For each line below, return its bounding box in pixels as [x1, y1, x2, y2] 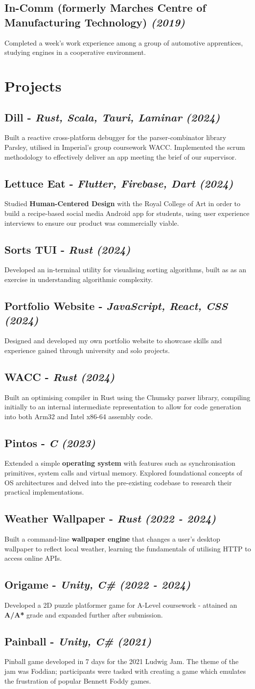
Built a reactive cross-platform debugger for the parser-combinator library [4, 132, 227, 143]
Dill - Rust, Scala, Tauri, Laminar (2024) [4, 109, 220, 124]
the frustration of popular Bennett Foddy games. [4, 675, 151, 686]
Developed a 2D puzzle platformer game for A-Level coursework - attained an [4, 600, 237, 610]
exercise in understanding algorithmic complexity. [4, 274, 153, 284]
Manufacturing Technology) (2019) [4, 14, 185, 29]
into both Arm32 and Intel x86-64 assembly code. [4, 411, 153, 421]
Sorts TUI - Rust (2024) [4, 241, 131, 257]
